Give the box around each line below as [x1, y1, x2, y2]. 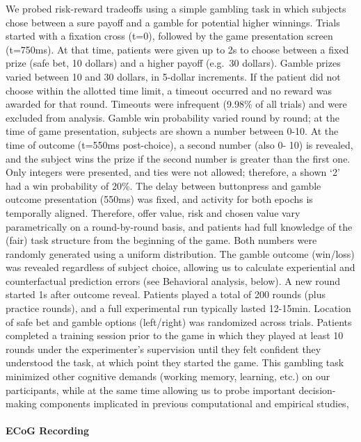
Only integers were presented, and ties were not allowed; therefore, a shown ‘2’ [6, 165, 340, 179]
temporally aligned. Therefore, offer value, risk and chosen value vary [6, 205, 300, 220]
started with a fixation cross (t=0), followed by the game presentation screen [6, 28, 333, 43]
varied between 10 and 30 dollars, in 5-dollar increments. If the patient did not [6, 69, 341, 83]
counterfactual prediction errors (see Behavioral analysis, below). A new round [6, 273, 341, 288]
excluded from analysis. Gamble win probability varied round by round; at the [6, 110, 340, 124]
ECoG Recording [6, 423, 89, 438]
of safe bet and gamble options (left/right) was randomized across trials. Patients [6, 314, 352, 329]
